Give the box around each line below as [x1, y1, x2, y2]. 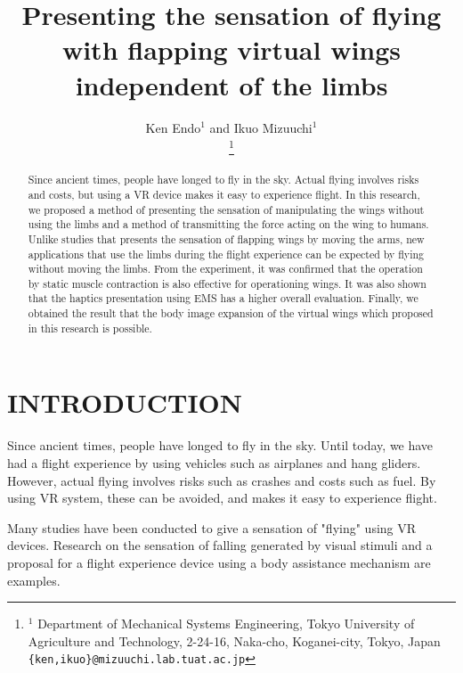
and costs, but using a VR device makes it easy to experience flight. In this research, [28, 186, 420, 201]
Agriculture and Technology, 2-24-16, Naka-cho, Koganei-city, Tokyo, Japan [28, 631, 441, 650]
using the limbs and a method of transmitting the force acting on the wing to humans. [28, 217, 429, 232]
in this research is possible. [28, 320, 152, 335]
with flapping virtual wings [61, 31, 402, 68]
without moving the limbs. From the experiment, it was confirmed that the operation [28, 261, 423, 276]
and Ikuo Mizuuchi [209, 118, 313, 136]
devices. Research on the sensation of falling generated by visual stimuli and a [7, 536, 433, 554]
